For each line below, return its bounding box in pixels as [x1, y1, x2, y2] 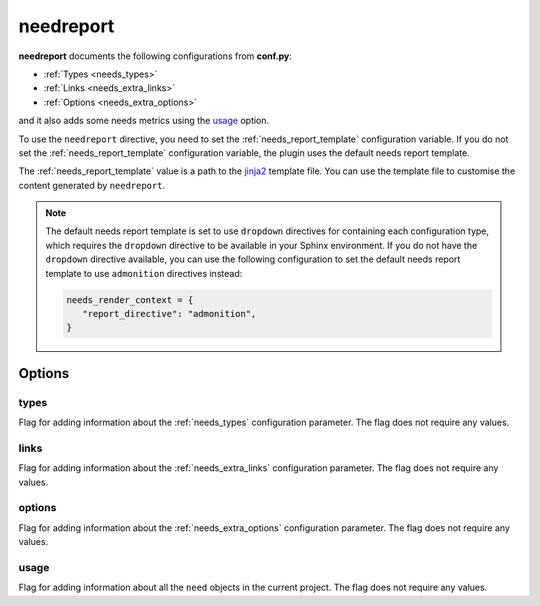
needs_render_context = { [66, 294, 194, 305]
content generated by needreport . [18, 179, 165, 191]
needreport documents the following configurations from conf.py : [18, 50, 292, 62]
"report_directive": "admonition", [81, 308, 257, 319]
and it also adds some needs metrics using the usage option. [18, 115, 270, 127]
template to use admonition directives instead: [45, 267, 243, 279]
